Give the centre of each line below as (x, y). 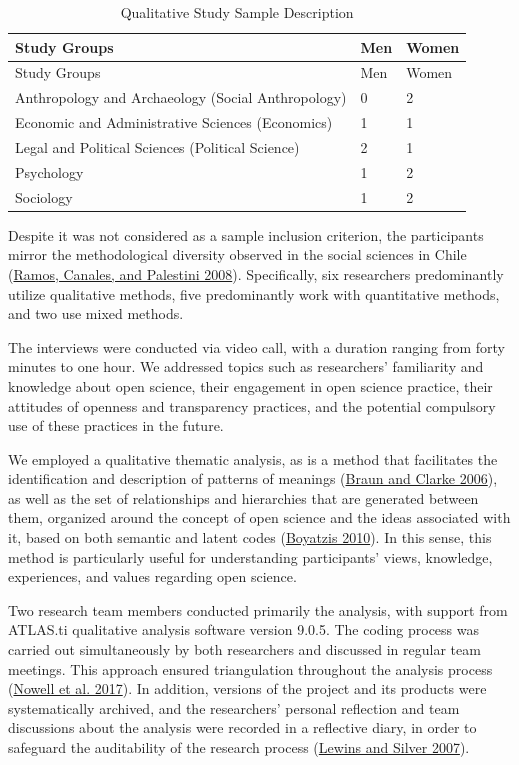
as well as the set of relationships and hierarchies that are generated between (243, 497)
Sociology (44, 196)
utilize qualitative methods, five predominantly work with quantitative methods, (254, 293)
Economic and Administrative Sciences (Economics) (174, 122)
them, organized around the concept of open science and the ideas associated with (259, 517)
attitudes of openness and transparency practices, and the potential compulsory (252, 405)
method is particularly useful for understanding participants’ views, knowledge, (250, 556)
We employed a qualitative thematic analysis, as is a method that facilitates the (253, 458)
